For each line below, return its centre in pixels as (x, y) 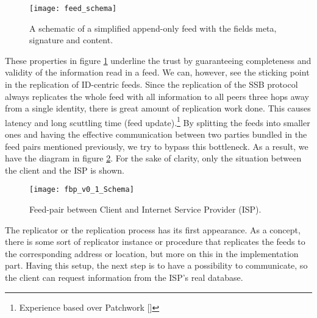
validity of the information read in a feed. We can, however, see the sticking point (157, 72)
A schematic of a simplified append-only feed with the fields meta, (153, 28)
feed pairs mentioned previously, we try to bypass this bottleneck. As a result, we (157, 146)
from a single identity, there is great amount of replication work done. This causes (158, 108)
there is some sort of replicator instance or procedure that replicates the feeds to (155, 242)
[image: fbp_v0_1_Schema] (82, 190)
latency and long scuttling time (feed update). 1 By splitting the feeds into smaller (158, 121)
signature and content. (71, 40)
